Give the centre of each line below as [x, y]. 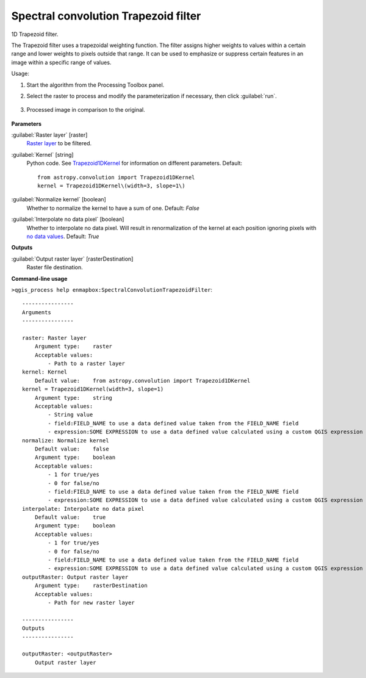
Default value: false [72, 449]
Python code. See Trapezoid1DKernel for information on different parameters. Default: [135, 163]
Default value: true [70, 518]
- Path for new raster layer [91, 602]
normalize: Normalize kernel [66, 440]
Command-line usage [39, 278]
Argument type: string [74, 398]
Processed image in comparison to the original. [86, 110]
